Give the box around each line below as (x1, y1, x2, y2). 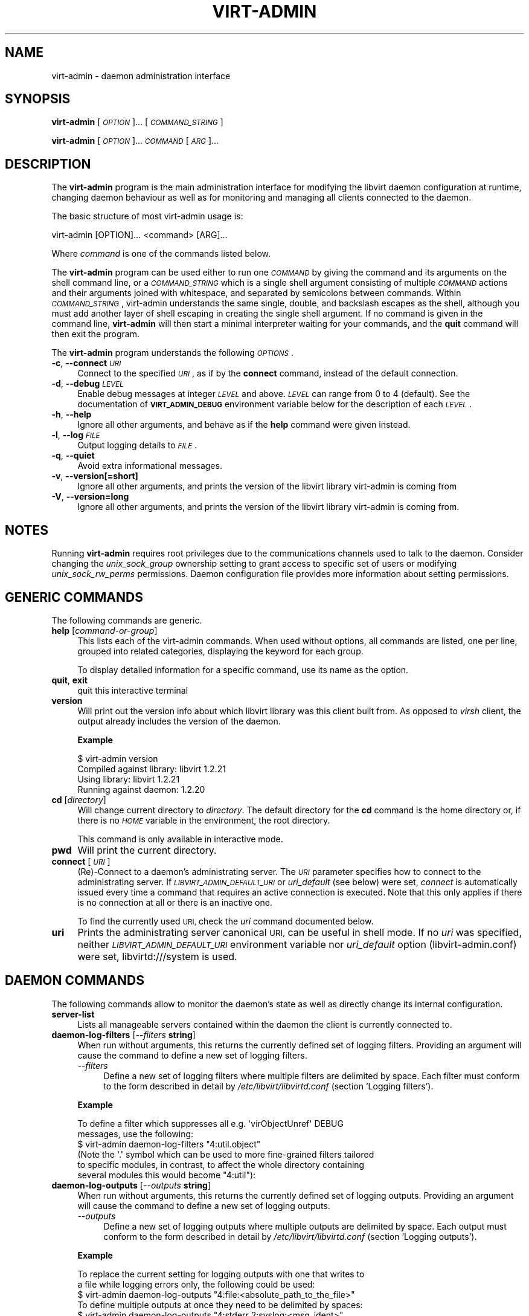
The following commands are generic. (51, 614, 202, 625)
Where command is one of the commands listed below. (51, 248, 271, 259)
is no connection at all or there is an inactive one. (77, 897, 272, 908)
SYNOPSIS (5, 91, 71, 107)
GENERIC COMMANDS (5, 589, 143, 605)
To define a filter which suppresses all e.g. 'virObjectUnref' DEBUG (77, 1118, 344, 1129)
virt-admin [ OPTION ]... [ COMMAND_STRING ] (51, 117, 223, 127)
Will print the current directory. (77, 843, 217, 856)
